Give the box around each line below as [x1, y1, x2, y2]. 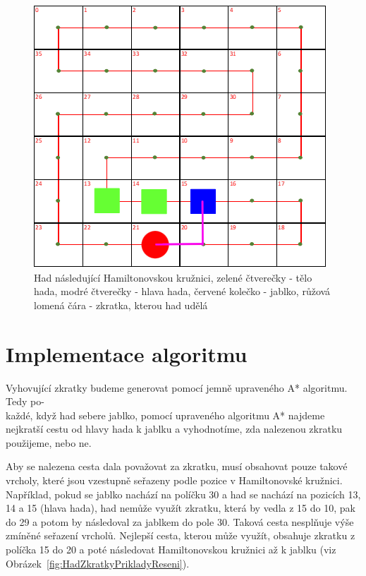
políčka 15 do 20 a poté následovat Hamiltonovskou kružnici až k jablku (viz [6, 542, 336, 557]
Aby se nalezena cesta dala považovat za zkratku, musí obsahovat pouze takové [6, 459, 348, 474]
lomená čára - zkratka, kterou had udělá [34, 297, 208, 312]
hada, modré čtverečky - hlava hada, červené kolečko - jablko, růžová [34, 284, 331, 299]
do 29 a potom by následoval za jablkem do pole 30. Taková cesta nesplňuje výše [6, 514, 354, 529]
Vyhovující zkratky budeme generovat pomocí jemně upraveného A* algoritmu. [6, 380, 348, 395]
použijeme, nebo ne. [6, 435, 92, 450]
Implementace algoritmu [6, 339, 248, 368]
